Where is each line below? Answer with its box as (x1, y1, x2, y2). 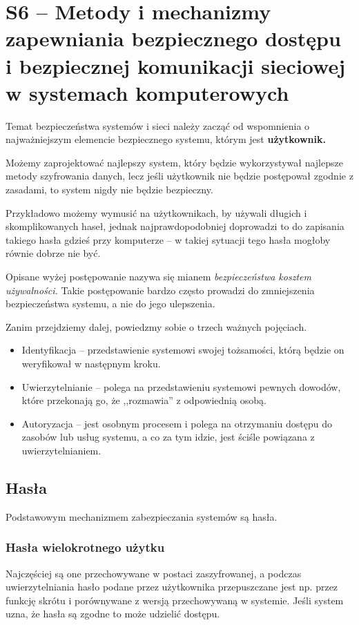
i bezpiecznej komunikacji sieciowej (6, 51, 345, 79)
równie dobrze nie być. (6, 246, 101, 260)
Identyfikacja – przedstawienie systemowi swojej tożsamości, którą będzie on (21, 343, 345, 357)
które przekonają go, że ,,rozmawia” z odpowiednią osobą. (21, 393, 266, 407)
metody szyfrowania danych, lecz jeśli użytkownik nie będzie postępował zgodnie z (6, 169, 353, 183)
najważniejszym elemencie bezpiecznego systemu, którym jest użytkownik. (6, 132, 326, 146)
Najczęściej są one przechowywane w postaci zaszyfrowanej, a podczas (6, 566, 302, 580)
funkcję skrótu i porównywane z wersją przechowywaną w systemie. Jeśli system (6, 593, 344, 607)
